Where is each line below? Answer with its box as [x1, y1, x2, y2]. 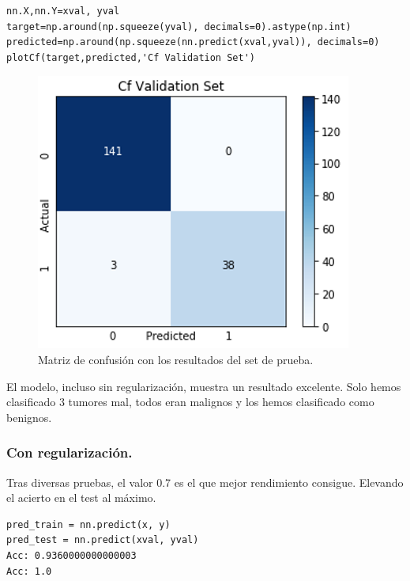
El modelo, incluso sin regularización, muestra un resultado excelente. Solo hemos [6, 378, 401, 394]
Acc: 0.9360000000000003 [6, 549, 137, 561]
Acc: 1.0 [6, 565, 52, 577]
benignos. [6, 408, 52, 425]
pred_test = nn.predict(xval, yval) [6, 534, 199, 546]
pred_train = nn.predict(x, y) [6, 518, 171, 530]
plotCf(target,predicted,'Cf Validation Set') [6, 51, 255, 63]
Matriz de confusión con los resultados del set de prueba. [38, 351, 314, 367]
